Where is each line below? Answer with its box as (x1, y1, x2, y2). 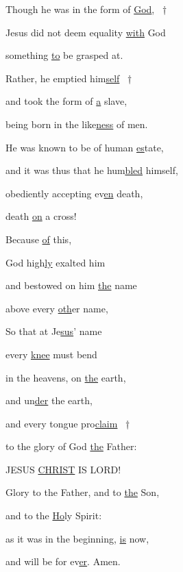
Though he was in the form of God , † (5, 2, 167, 16)
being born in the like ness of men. (5, 116, 148, 131)
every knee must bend (5, 347, 97, 361)
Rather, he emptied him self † (5, 71, 132, 85)
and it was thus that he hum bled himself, (5, 163, 178, 177)
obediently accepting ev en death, (5, 186, 143, 200)
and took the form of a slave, (5, 94, 127, 108)
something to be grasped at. (5, 48, 123, 62)
